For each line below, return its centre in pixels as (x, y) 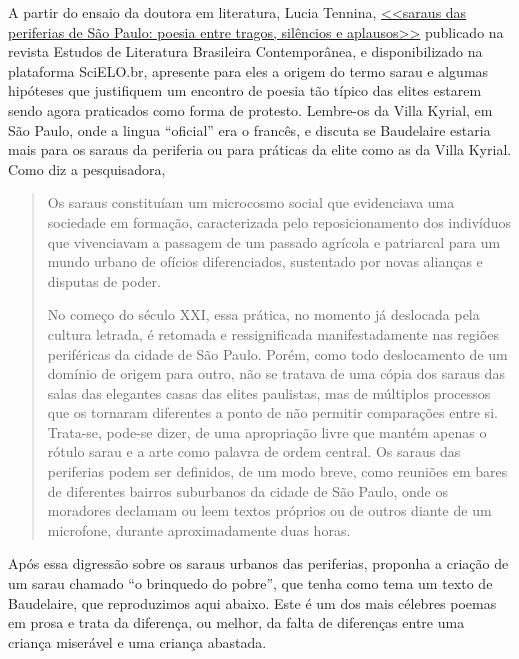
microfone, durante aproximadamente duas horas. (199, 529)
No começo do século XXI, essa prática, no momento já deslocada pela (263, 314)
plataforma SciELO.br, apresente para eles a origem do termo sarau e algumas (248, 70)
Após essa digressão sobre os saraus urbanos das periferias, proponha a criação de (258, 563)
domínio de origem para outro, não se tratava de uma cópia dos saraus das (276, 373)
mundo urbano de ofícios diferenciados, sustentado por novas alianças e (265, 261)
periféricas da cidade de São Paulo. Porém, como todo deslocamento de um (277, 353)
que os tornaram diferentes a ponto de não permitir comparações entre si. (272, 412)
